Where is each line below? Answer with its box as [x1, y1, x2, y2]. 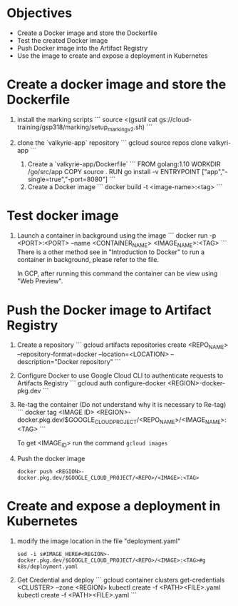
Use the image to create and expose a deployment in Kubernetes [16, 51, 208, 60]
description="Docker [16, 358, 79, 366]
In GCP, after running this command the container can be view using [16, 269, 218, 278]
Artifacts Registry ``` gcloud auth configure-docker [16, 379, 166, 388]
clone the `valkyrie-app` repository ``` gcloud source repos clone [16, 138, 207, 147]
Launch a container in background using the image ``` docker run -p [16, 231, 217, 240]
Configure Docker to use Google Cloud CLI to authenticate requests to [16, 371, 224, 380]
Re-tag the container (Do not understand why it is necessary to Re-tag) [16, 400, 227, 409]
